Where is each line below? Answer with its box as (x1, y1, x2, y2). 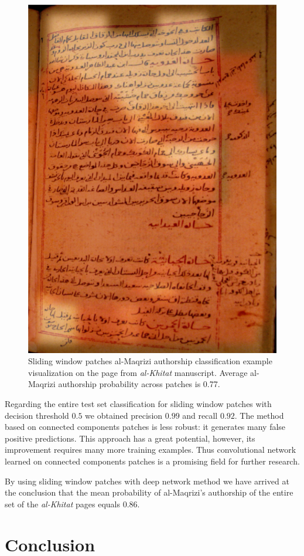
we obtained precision (85, 409, 163, 421)
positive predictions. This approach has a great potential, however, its (5, 432, 255, 444)
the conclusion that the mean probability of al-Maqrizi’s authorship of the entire (5, 486, 293, 499)
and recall (182, 409, 218, 421)
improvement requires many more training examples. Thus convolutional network (5, 443, 296, 456)
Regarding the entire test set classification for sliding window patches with (5, 397, 272, 409)
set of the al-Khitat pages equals (5, 497, 120, 510)
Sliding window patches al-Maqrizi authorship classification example (28, 355, 272, 367)
